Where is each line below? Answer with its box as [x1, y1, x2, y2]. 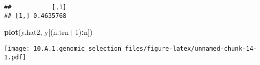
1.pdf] [4, 53, 26, 61]
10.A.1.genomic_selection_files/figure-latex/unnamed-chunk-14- [33, 45, 257, 52]
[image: [4, 45, 30, 52]
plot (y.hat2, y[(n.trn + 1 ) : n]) [4, 27, 93, 37]
